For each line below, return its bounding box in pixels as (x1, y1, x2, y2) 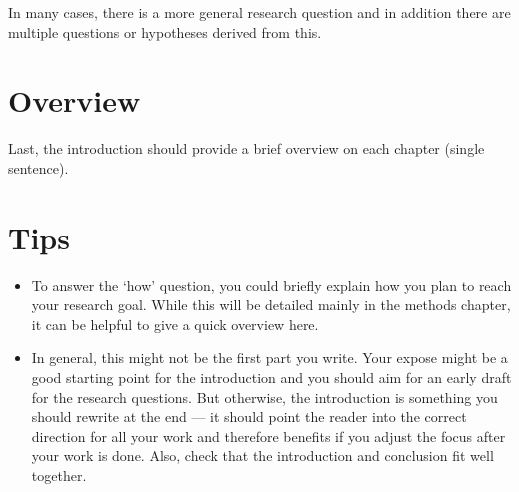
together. (31, 464, 87, 485)
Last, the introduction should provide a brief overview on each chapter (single (8, 138, 485, 159)
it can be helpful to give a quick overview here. (31, 313, 319, 334)
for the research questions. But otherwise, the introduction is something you (31, 386, 498, 407)
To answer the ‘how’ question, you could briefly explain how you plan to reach (31, 274, 512, 295)
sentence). (8, 157, 69, 178)
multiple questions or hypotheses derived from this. (8, 21, 322, 42)
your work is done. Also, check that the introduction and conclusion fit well (31, 445, 494, 466)
